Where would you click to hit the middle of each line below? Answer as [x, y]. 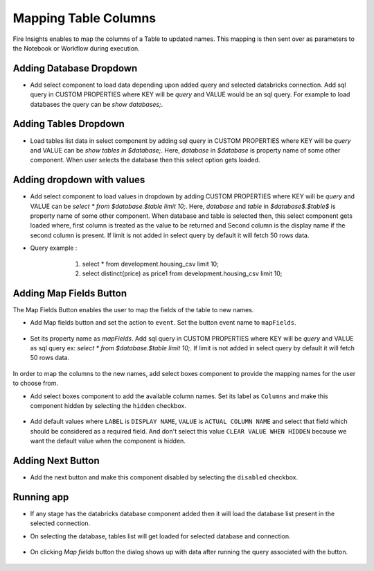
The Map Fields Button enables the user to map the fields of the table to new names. [133, 309]
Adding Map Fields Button [70, 293]
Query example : [54, 248]
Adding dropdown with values [79, 180]
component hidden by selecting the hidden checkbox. [108, 405]
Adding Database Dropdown [75, 68]
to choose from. [36, 383]
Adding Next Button [56, 460]
